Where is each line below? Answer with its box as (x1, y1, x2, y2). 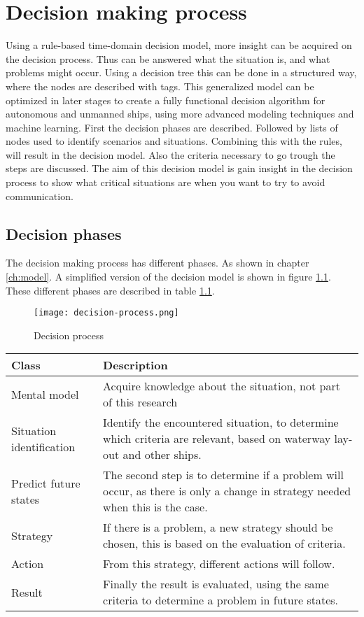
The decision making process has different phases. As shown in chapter (6, 255, 309, 270)
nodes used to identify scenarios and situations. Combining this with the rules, (6, 134, 342, 148)
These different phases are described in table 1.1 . (6, 283, 215, 297)
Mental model (11, 385, 79, 402)
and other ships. (122, 446, 202, 463)
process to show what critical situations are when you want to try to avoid (6, 175, 325, 190)
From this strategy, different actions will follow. (103, 555, 335, 572)
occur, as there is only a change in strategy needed (103, 483, 351, 499)
